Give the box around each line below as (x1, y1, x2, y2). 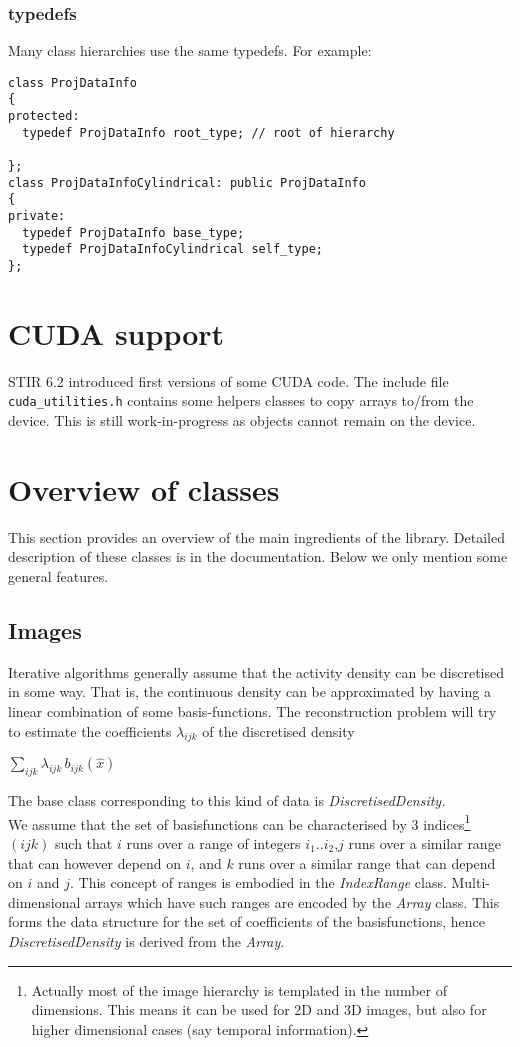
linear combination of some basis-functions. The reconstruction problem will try (8, 700, 497, 721)
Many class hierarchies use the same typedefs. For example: (8, 40, 372, 61)
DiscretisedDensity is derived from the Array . (8, 930, 285, 951)
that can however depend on (8, 852, 182, 873)
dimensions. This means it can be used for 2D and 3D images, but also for (31, 999, 487, 1020)
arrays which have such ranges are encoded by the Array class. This (85, 891, 500, 912)
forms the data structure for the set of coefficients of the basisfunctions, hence (8, 911, 486, 932)
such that (55, 832, 113, 853)
